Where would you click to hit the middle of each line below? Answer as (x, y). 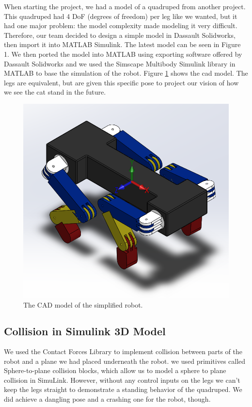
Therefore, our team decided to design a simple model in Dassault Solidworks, (120, 35)
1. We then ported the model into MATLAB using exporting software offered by (123, 54)
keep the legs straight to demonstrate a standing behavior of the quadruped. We (123, 389)
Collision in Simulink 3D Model (85, 331)
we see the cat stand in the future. (55, 92)
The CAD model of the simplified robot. (83, 305)
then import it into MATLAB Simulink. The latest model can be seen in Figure (122, 44)
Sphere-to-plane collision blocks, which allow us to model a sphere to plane (115, 370)
